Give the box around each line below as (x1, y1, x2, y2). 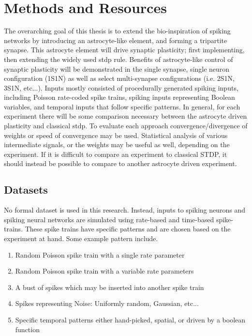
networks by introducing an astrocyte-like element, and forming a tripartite (4, 35, 227, 45)
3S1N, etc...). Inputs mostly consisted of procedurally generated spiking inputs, (4, 82, 238, 92)
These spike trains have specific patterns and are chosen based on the (25, 224, 231, 234)
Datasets (4, 182, 48, 197)
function (15, 324, 40, 334)
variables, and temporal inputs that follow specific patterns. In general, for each (4, 101, 240, 111)
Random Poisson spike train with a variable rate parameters (15, 266, 194, 276)
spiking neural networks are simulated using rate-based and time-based (4, 214, 214, 224)
